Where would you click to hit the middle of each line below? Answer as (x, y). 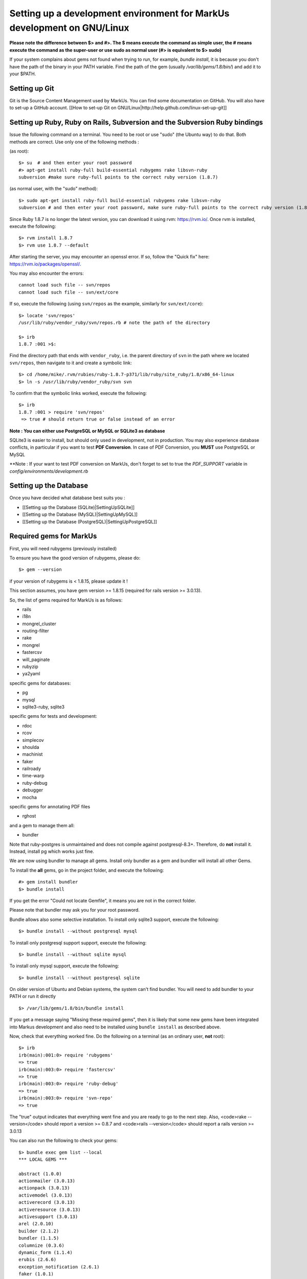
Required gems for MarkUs (53, 536)
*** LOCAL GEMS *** (43, 1159)
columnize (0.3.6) (42, 1245)
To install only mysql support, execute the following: (64, 966)
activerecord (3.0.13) (47, 1203)
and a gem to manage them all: (42, 825)
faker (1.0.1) (36, 1274)
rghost (29, 816)
